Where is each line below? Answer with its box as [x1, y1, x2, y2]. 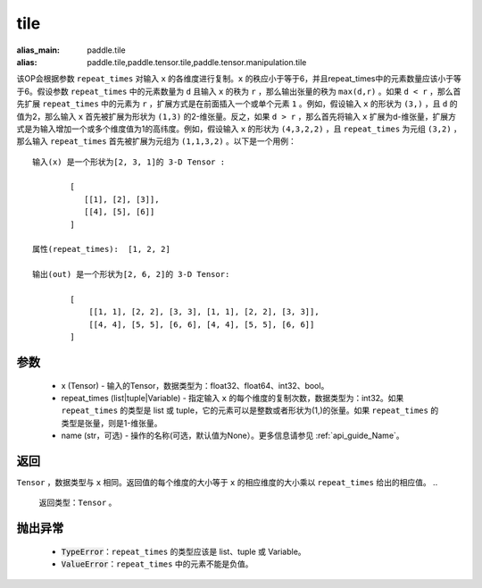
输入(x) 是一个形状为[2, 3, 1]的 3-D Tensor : [32, 156, 226, 167]
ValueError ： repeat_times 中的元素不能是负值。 [61, 559, 253, 569]
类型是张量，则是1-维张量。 [61, 417, 162, 428]
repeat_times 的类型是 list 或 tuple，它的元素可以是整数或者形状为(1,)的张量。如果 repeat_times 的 [61, 405, 439, 416]
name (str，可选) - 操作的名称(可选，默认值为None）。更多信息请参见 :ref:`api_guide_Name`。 [61, 430, 405, 441]
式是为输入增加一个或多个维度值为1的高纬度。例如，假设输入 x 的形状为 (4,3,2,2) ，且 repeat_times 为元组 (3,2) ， [16, 123, 461, 134]
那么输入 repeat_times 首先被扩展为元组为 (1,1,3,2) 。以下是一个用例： [16, 136, 296, 147]
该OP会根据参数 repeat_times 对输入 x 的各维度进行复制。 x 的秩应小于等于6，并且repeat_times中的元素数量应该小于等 [16, 73, 461, 84]
